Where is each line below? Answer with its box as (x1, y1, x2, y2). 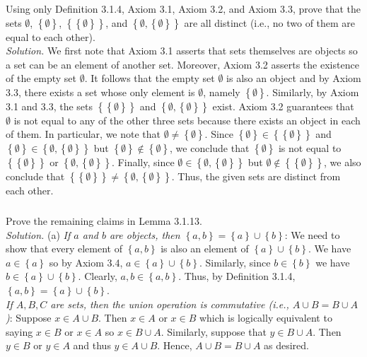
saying (6, 324, 33, 339)
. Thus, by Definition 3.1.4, (178, 269, 296, 283)
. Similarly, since (199, 254, 271, 269)
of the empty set (6, 71, 77, 86)
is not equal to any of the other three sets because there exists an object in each (13, 112, 361, 127)
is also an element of (161, 241, 249, 256)
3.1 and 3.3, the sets (6, 98, 93, 113)
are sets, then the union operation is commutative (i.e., (50, 296, 289, 311)
